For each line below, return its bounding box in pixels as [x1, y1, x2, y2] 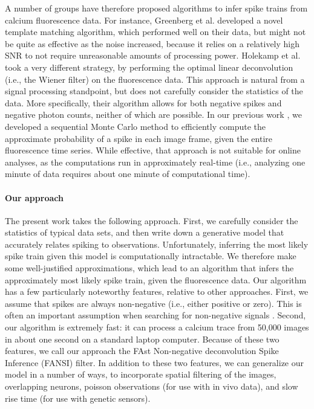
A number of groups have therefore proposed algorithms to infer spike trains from [5, 2, 308, 14]
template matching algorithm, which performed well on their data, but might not [5, 25, 306, 38]
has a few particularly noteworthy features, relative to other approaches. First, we [5, 285, 309, 298]
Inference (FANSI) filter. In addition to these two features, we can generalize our [5, 356, 304, 369]
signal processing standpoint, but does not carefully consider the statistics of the [5, 85, 303, 97]
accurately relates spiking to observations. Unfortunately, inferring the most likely [5, 237, 309, 250]
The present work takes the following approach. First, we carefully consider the [5, 214, 298, 227]
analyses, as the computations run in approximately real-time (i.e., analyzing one [5, 155, 306, 168]
